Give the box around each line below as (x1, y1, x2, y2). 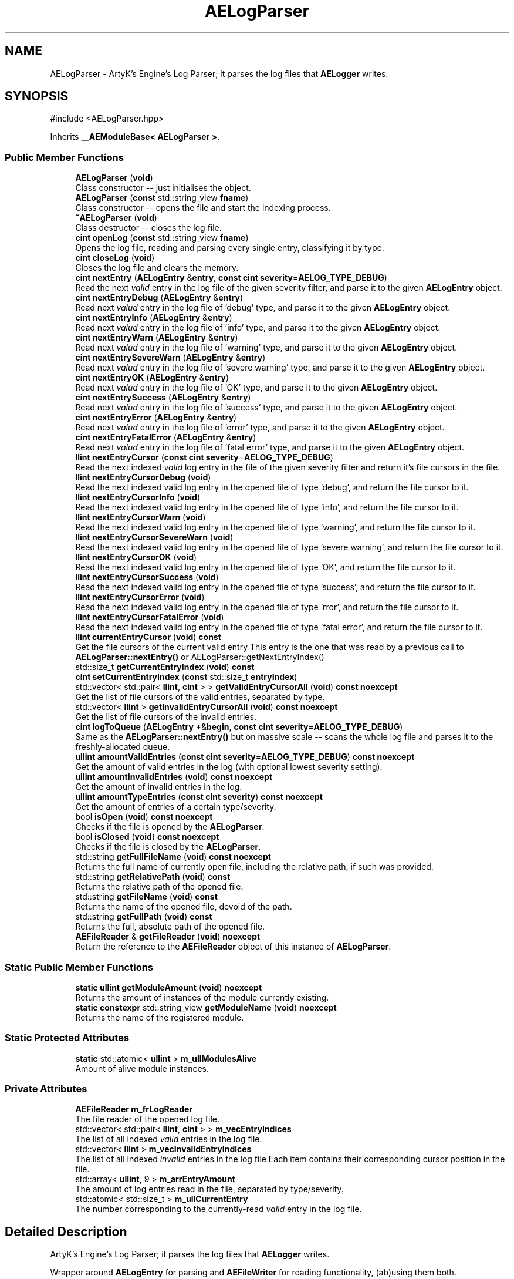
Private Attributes (5, 1083, 87, 1095)
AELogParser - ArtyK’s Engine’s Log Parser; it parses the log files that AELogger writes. (50, 68, 388, 79)
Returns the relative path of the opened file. (75, 881, 244, 892)
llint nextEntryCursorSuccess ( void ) (75, 572, 219, 583)
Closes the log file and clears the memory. (75, 262, 239, 273)
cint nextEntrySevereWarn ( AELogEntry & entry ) (75, 352, 266, 363)
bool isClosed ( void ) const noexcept (75, 832, 219, 842)
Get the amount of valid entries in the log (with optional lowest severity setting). (75, 762, 383, 772)
